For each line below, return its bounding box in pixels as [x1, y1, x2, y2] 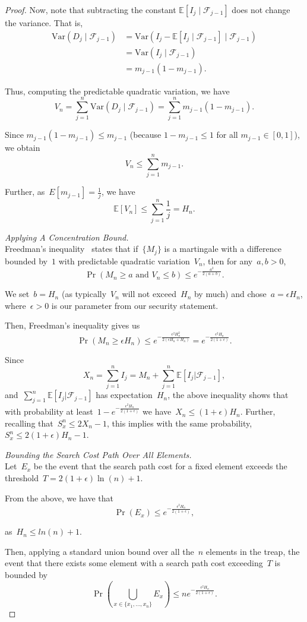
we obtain [5, 141, 40, 154]
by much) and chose [194, 288, 267, 300]
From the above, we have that [5, 491, 113, 504]
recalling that [5, 416, 53, 429]
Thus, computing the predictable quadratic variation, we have [5, 84, 230, 97]
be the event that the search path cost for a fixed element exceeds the [33, 460, 287, 472]
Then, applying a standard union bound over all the [5, 545, 194, 557]
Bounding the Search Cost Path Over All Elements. [5, 448, 192, 460]
